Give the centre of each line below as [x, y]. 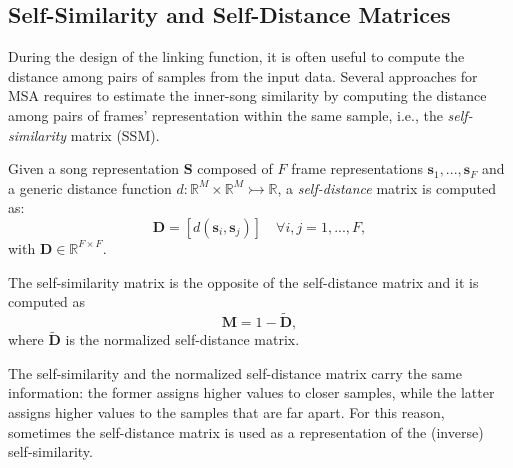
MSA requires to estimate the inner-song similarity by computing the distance [247, 95]
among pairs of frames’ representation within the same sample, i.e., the [225, 114]
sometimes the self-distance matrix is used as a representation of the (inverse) [246, 431]
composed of [235, 168]
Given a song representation [94, 168]
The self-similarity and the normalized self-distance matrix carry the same [235, 372]
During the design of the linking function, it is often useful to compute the [236, 56]
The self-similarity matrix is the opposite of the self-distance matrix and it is [243, 281]
